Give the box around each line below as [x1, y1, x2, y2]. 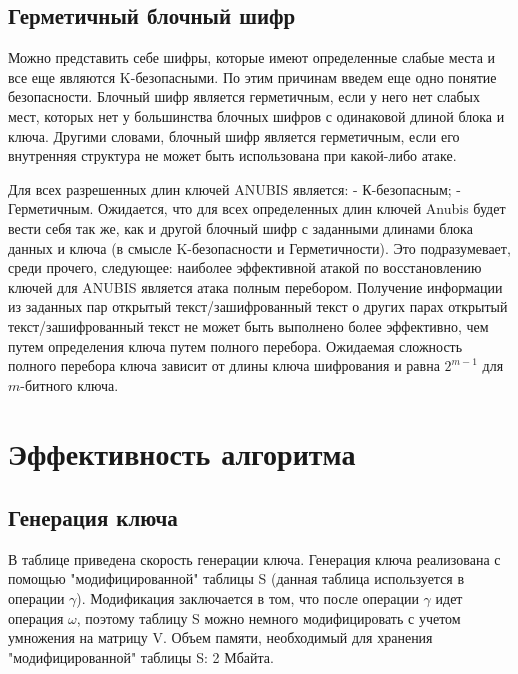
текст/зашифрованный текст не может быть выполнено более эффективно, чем [8, 315, 489, 336]
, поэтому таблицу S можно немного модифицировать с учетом [76, 607, 461, 628]
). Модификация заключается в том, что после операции [76, 588, 419, 609]
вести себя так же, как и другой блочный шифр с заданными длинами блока [8, 217, 473, 238]
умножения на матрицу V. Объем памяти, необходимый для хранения [8, 627, 433, 648]
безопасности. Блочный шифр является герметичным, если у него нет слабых [8, 86, 480, 107]
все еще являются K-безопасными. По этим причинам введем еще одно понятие [8, 66, 497, 87]
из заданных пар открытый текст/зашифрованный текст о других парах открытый [8, 296, 508, 317]
